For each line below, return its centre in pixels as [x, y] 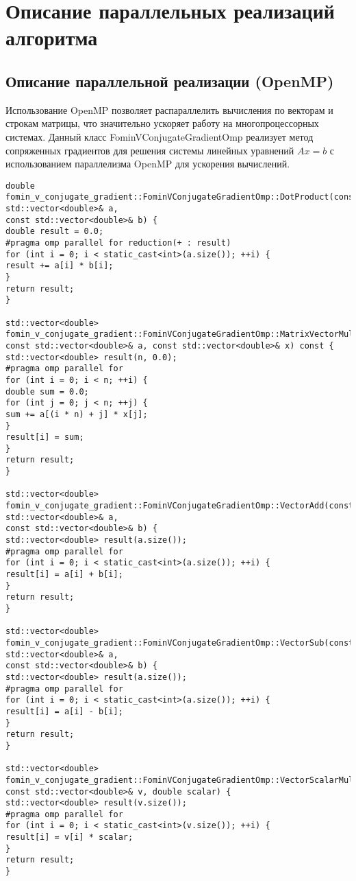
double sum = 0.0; [47, 391]
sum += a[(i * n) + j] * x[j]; [77, 414]
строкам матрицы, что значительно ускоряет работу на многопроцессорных [162, 123]
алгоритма [52, 37]
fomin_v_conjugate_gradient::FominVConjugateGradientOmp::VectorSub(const [180, 643]
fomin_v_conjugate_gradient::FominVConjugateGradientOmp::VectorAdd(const [180, 506]
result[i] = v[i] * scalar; [69, 837]
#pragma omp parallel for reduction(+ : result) [118, 243]
